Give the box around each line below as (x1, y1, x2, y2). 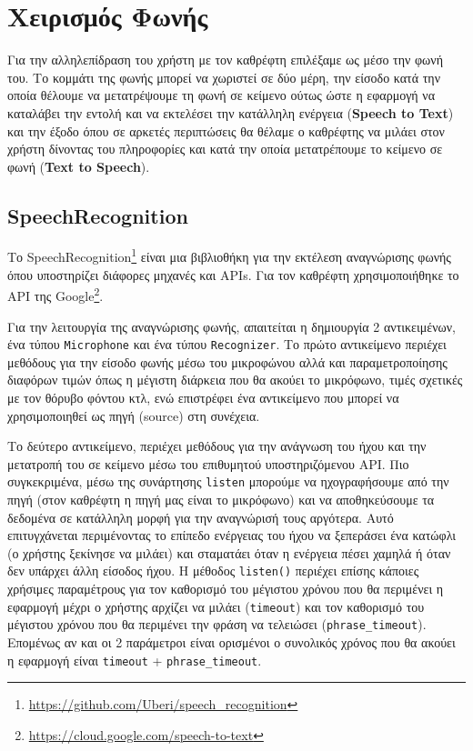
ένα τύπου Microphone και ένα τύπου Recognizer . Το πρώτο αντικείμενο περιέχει (7, 335, 447, 354)
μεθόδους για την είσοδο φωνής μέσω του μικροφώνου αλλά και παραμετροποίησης (7, 352, 448, 371)
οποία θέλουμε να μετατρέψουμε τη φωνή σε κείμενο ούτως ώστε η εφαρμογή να (7, 85, 435, 105)
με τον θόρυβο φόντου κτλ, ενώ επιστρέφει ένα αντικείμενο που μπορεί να (7, 388, 399, 407)
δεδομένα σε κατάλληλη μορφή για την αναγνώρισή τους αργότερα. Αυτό (7, 507, 394, 526)
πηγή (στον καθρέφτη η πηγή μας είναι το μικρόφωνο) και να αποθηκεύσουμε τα (7, 490, 435, 509)
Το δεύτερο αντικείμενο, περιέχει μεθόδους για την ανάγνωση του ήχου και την (7, 436, 427, 456)
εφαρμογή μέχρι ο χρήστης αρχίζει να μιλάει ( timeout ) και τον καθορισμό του (7, 596, 425, 616)
